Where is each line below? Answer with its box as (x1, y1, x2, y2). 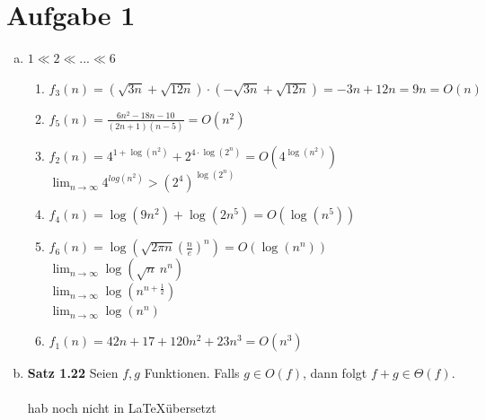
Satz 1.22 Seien (27, 363, 119, 382)
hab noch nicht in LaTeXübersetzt (27, 398, 216, 417)
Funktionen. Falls (144, 363, 240, 382)
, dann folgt (303, 363, 367, 382)
